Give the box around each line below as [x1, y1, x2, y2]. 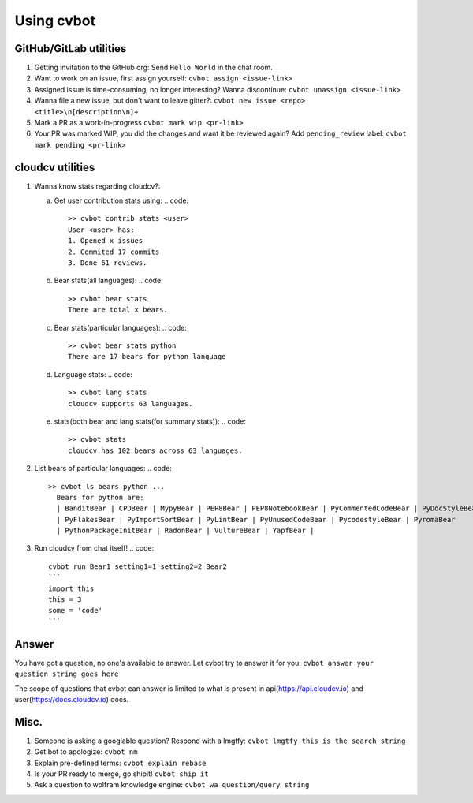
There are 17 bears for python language [68, 352, 226, 361]
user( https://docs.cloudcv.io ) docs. [14, 694, 129, 704]
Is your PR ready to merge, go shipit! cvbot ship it [34, 769, 209, 779]
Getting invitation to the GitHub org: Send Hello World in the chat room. [34, 63, 274, 73]
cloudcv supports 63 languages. [68, 399, 193, 408]
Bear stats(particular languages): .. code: [54, 323, 187, 332]
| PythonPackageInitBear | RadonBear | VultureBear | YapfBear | [56, 526, 315, 536]
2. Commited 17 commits [68, 247, 160, 256]
